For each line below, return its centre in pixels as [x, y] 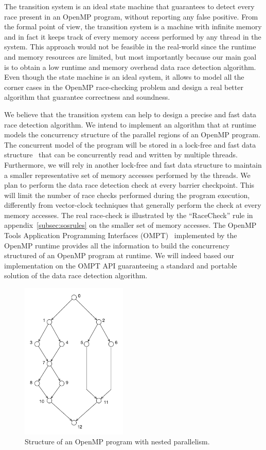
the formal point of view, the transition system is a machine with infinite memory [133, 26]
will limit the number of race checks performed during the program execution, [127, 195]
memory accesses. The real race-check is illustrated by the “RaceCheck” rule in [129, 215]
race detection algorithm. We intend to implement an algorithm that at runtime [130, 124]
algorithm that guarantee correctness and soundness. [87, 97]
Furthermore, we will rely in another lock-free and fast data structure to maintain [133, 164]
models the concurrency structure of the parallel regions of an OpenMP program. [132, 134]
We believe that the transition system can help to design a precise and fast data [130, 114]
